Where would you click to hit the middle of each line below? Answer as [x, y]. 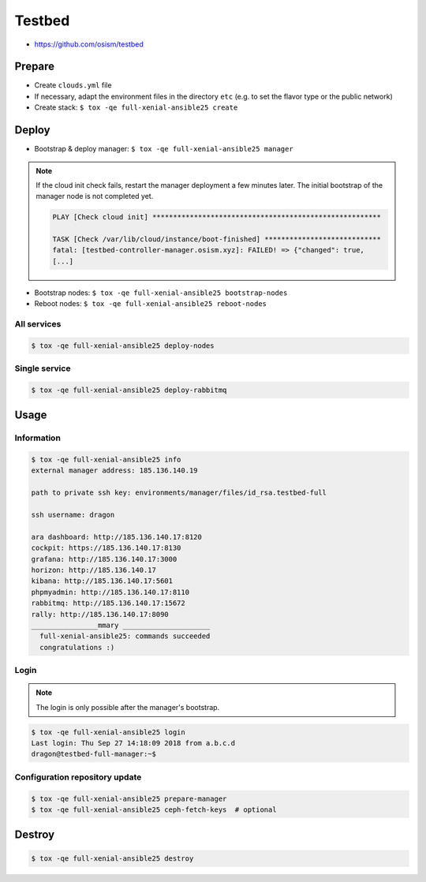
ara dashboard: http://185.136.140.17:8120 [117, 537]
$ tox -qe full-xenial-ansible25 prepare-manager [129, 798]
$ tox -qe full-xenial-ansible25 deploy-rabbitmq [129, 390]
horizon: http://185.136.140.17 [94, 570]
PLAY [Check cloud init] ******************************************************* [217, 217]
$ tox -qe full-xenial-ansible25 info [106, 460]
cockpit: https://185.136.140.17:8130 [106, 548]
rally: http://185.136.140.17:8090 [100, 614]
